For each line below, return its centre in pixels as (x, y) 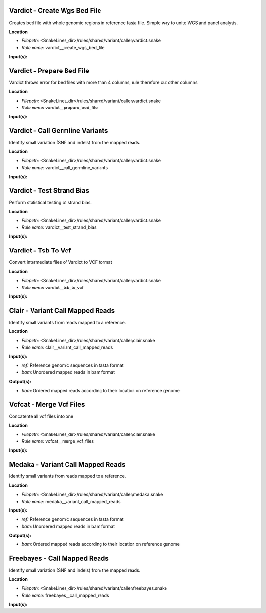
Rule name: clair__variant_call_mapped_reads (67, 347)
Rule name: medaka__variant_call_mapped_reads (71, 501)
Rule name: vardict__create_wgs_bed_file (63, 47)
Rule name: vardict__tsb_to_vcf (52, 287)
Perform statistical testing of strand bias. (50, 202)
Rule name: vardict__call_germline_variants (65, 167)
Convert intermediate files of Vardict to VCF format (61, 262)
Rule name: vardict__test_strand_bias (59, 227)
